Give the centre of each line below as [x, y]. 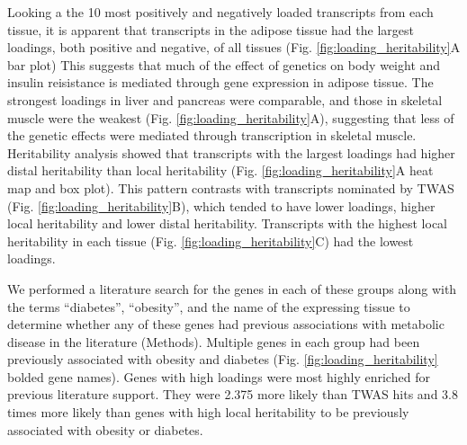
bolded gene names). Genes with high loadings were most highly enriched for [219, 376]
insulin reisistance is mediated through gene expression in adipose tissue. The [220, 82]
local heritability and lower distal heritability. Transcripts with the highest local [228, 223]
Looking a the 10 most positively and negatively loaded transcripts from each [220, 12]
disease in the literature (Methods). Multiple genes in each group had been [214, 341]
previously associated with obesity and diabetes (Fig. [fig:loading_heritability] [223, 359]
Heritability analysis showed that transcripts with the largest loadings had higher [231, 152]
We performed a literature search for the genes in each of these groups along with [232, 288]
